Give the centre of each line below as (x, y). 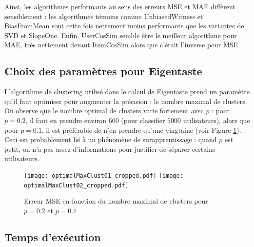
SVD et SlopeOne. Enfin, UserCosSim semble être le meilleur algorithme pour (121, 35)
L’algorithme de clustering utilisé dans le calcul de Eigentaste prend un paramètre (127, 92)
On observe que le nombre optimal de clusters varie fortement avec (104, 111)
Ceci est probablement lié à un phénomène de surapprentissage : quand (111, 139)
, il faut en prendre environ (66, 120)
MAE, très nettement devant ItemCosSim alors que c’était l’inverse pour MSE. (122, 45)
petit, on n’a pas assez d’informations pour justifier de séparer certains (110, 149)
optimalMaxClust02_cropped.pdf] (76, 185)
